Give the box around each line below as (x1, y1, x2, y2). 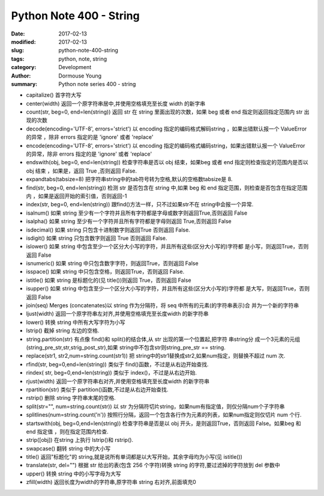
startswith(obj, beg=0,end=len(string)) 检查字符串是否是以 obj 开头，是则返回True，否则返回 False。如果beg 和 (26, 420, 301, 427)
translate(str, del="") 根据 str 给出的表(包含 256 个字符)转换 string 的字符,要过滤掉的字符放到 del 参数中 (26, 462, 280, 469)
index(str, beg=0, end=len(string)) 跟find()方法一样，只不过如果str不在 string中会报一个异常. (26, 201, 254, 208)
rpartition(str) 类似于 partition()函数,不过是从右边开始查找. (26, 385, 169, 393)
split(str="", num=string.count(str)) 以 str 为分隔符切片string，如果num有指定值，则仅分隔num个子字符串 (26, 403, 285, 410)
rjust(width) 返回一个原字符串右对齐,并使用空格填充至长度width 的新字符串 (26, 378, 210, 385)
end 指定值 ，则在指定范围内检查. (26, 427, 109, 435)
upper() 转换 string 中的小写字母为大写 (26, 470, 121, 477)
